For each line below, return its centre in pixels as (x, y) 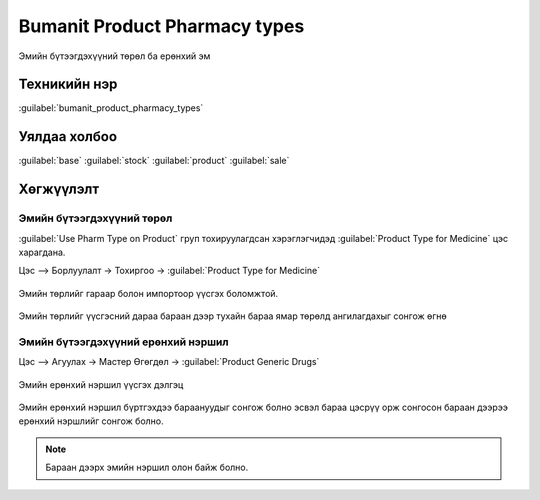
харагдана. (42, 252)
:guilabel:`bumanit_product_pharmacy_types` (111, 108)
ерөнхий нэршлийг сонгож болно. (91, 421)
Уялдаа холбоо (68, 136)
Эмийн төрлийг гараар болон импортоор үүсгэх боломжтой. (148, 293)
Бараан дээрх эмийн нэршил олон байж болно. (147, 467)
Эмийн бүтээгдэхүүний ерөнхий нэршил (123, 342)
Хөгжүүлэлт (59, 189)
